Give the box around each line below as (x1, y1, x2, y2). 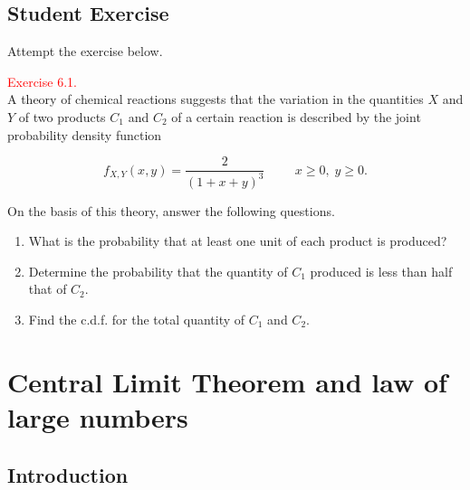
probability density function (7, 125, 162, 144)
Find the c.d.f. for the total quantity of (28, 309, 245, 328)
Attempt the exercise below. (7, 42, 163, 61)
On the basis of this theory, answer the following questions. (7, 201, 335, 220)
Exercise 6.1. (7, 71, 77, 90)
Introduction (7, 460, 129, 488)
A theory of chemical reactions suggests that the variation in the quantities (7, 90, 424, 108)
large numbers (7, 398, 188, 435)
